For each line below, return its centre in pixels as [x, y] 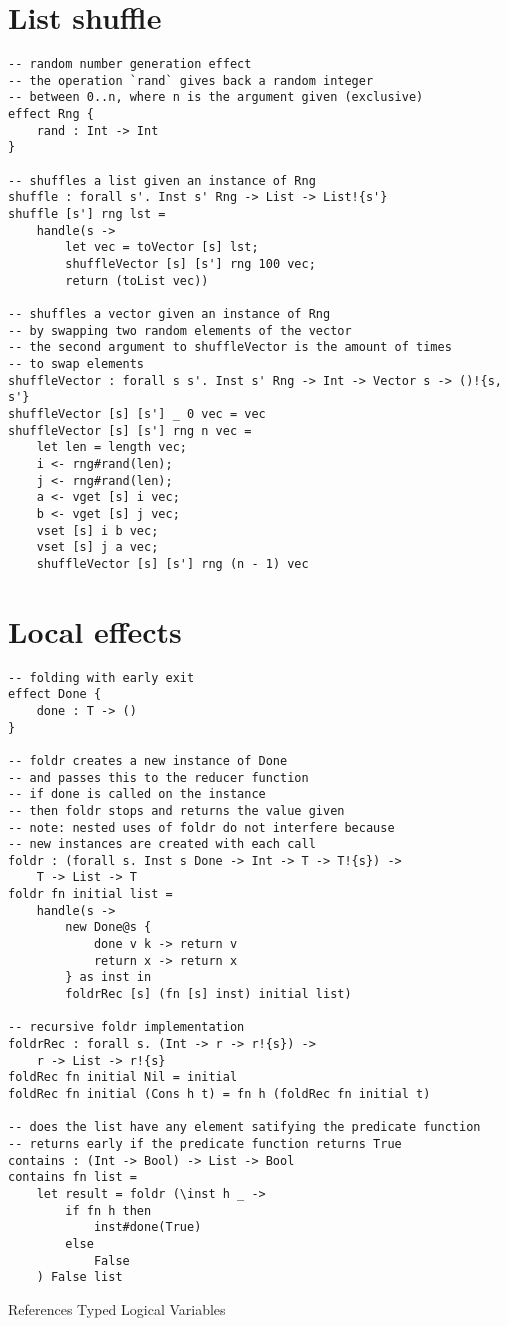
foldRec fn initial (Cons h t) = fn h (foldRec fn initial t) [219, 1094]
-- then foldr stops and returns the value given [176, 810]
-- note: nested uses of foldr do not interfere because [201, 827]
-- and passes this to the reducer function [158, 777]
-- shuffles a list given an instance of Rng [162, 180]
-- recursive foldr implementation [126, 1027]
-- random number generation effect [130, 64]
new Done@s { [108, 927]
